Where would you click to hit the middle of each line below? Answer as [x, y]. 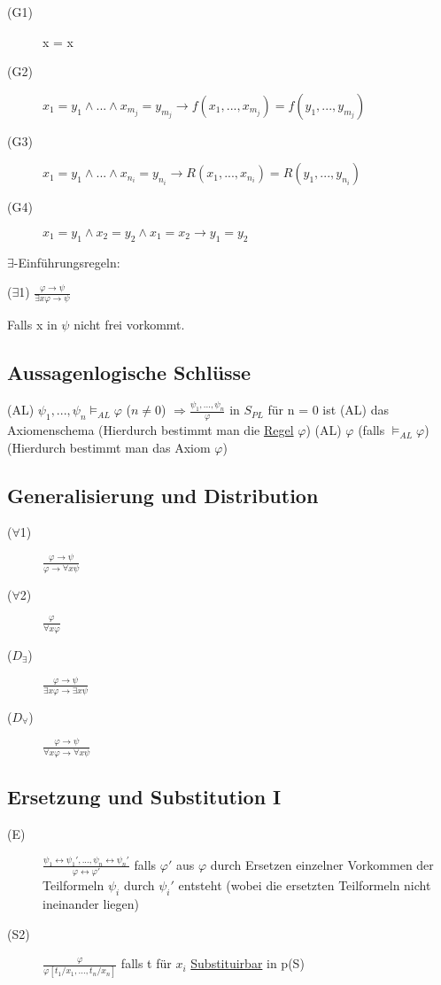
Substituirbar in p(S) [248, 963]
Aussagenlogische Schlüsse [129, 372]
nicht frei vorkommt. [129, 325]
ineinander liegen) [91, 904]
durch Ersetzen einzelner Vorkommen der [322, 864]
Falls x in [32, 325]
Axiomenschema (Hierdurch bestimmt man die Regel [151, 430]
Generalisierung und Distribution [163, 495]
